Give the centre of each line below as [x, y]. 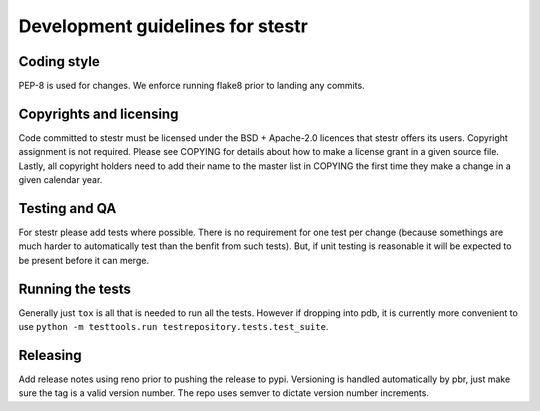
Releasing [50, 355]
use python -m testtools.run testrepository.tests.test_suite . [173, 327]
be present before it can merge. [84, 260]
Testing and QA [67, 208]
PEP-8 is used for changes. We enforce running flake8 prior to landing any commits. [191, 86]
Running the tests [75, 288]
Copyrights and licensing [98, 113]
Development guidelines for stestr [163, 26]
